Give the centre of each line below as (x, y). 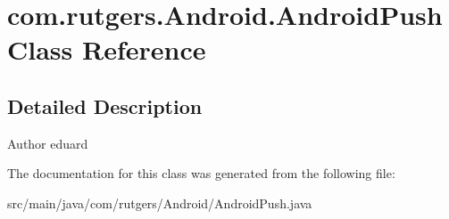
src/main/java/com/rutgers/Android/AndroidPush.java (160, 203)
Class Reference (107, 49)
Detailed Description (105, 105)
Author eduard (48, 143)
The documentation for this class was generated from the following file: (201, 173)
